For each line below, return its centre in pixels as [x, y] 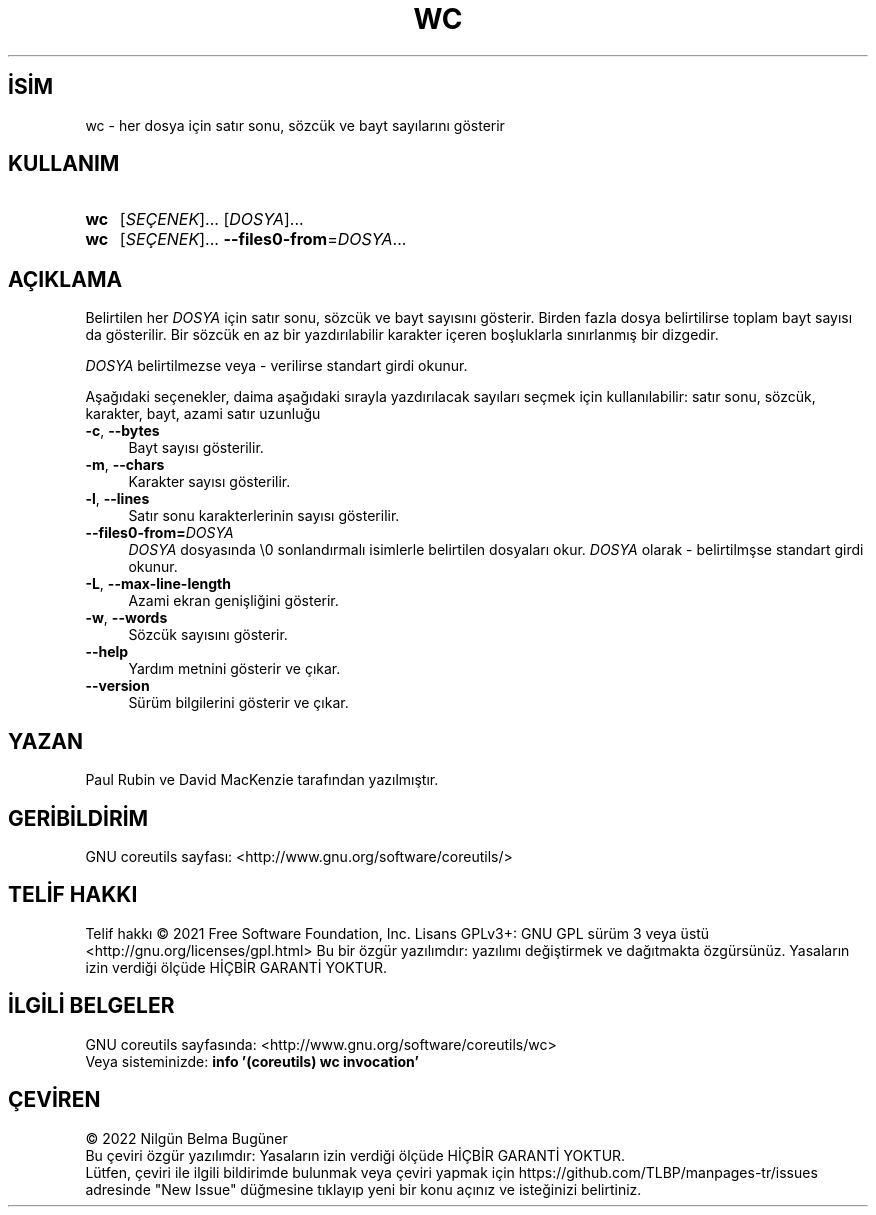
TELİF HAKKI [73, 895]
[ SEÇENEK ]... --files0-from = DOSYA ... [263, 239]
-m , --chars [125, 465]
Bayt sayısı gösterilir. [196, 448]
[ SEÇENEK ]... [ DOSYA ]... [211, 219]
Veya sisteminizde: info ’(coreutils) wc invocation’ [252, 1061]
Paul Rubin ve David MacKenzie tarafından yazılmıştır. [262, 780]
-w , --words [126, 618]
